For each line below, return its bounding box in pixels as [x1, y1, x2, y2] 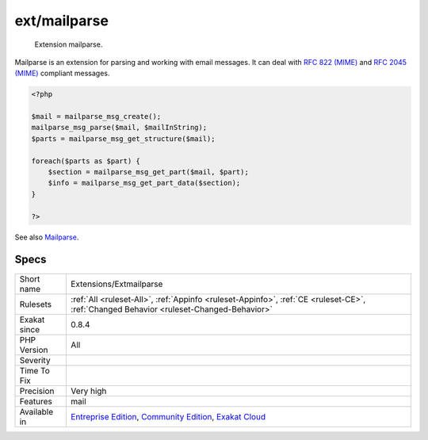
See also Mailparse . [14, 232, 79, 242]
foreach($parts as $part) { [31, 156, 140, 166]
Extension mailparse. [34, 40, 103, 49]
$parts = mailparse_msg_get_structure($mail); [31, 134, 216, 143]
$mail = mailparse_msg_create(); [31, 112, 162, 121]
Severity [19, 354, 51, 365]
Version [19, 344, 48, 355]
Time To [19, 365, 51, 376]
